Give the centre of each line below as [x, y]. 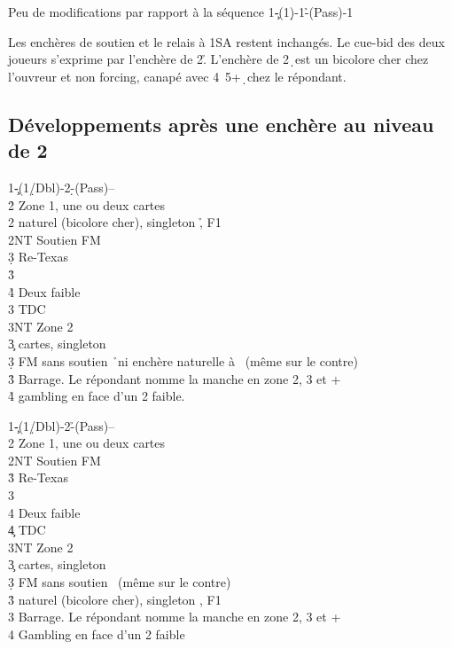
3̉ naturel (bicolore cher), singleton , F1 [115, 599]
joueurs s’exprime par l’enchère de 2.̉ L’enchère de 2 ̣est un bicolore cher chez [218, 59]
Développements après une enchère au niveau [221, 124]
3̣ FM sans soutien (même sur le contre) [120, 582]
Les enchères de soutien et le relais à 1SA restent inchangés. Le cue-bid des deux [226, 41]
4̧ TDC [27, 530]
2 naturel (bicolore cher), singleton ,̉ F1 [115, 222]
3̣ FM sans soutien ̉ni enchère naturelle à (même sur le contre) [183, 360]
